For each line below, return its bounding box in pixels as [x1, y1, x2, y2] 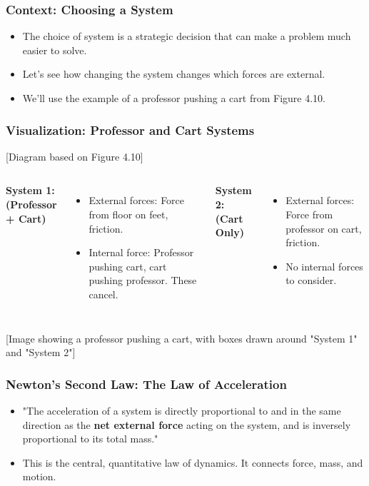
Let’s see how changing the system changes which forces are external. [22, 66, 325, 81]
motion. [22, 469, 56, 484]
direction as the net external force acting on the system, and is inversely [22, 417, 351, 432]
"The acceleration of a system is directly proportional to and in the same [22, 403, 341, 417]
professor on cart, [285, 221, 362, 236]
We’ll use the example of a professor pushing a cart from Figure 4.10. [22, 91, 325, 105]
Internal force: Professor [89, 245, 194, 260]
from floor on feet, [89, 207, 168, 221]
